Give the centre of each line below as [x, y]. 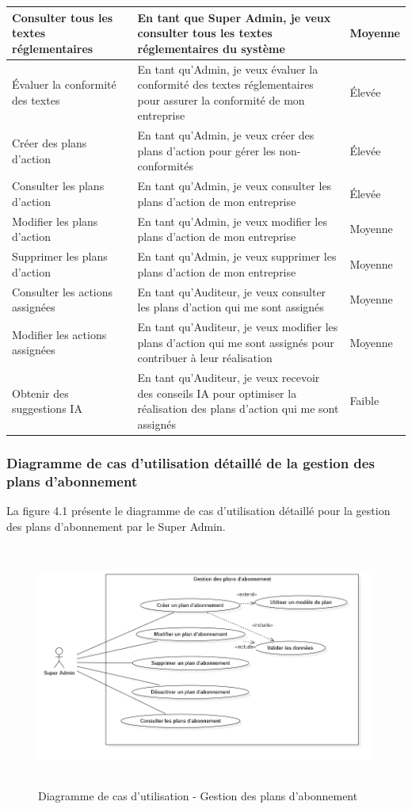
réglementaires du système [211, 48]
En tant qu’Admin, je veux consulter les [235, 186]
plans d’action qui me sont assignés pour [236, 342]
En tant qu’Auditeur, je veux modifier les [238, 326]
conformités [166, 166]
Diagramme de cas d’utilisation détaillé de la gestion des [191, 462]
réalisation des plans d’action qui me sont [238, 408]
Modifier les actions [59, 334]
